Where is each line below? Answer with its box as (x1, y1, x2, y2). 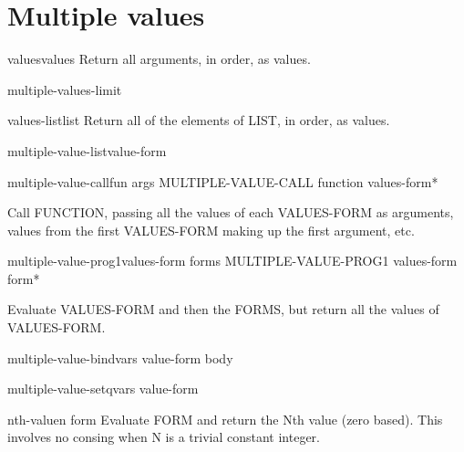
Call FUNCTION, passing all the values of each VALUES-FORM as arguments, (7, 203, 454, 222)
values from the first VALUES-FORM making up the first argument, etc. (7, 220, 415, 239)
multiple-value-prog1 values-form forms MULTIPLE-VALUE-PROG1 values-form (7, 251, 458, 270)
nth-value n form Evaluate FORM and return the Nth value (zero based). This (7, 409, 443, 428)
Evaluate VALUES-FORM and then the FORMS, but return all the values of (7, 300, 439, 319)
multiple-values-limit (7, 79, 122, 99)
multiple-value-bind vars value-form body (7, 348, 233, 367)
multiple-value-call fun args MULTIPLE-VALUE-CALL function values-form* (7, 172, 438, 191)
